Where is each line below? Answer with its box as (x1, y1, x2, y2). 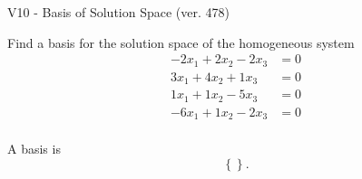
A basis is (7, 139, 61, 158)
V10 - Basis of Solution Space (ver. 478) (7, 3, 230, 21)
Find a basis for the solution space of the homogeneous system (7, 33, 355, 52)
